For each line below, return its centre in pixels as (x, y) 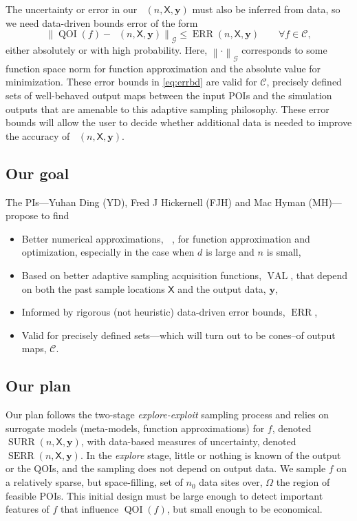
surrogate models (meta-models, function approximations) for (135, 428)
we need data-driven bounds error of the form (102, 22)
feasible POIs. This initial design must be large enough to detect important (164, 495)
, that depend (319, 275)
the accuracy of (38, 135)
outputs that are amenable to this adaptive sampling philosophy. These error (167, 109)
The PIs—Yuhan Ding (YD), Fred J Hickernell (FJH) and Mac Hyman (155, 202)
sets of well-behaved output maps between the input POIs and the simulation (169, 95)
